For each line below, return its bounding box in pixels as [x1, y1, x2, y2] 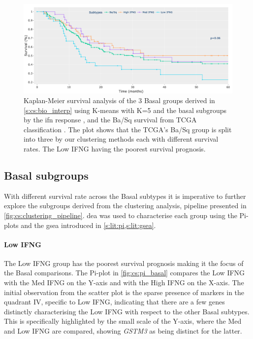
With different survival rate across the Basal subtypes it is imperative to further [4, 190, 246, 201]
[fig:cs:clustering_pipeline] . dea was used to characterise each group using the [4, 210, 237, 220]
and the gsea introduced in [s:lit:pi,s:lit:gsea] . [21, 220, 156, 230]
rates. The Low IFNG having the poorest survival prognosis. [24, 143, 206, 153]
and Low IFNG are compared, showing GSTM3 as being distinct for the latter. [4, 326, 242, 336]
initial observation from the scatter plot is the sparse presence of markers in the [4, 287, 245, 297]
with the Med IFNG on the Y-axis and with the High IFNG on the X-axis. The [4, 277, 244, 288]
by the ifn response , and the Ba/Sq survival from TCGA [24, 114, 197, 125]
